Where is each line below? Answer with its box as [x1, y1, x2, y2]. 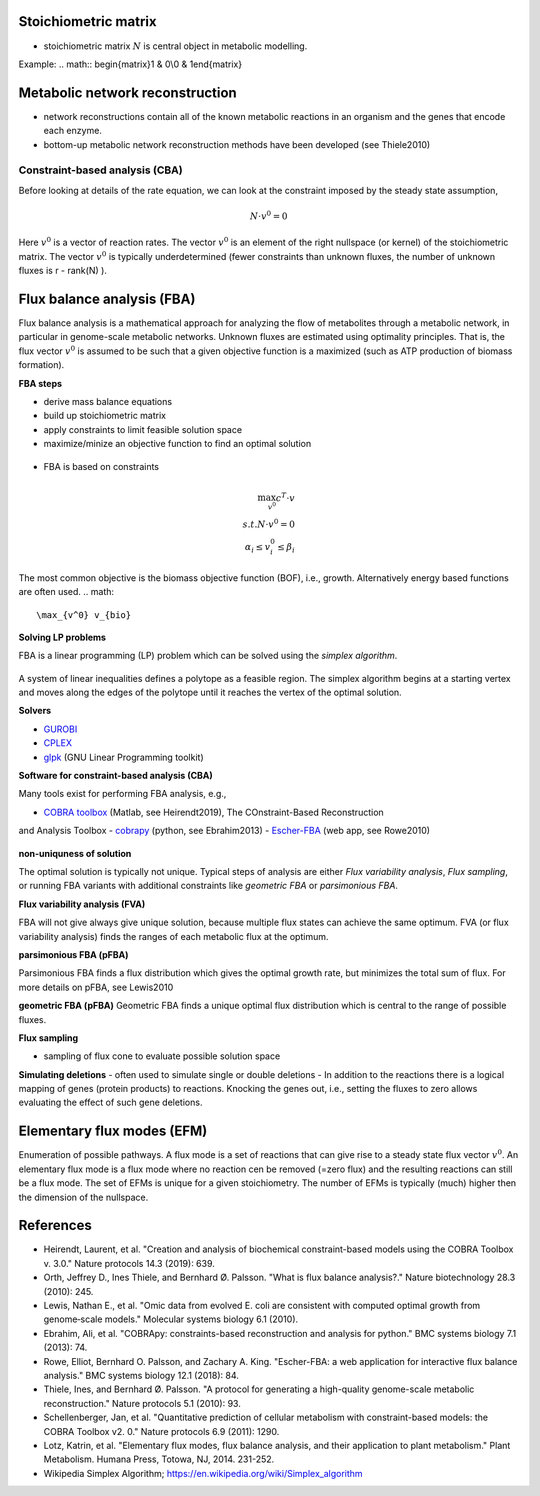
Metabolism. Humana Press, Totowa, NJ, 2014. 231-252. [43, 1453, 275, 1465]
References [18, 1217, 92, 1234]
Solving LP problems [18, 631, 107, 643]
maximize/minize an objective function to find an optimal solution [43, 438, 312, 450]
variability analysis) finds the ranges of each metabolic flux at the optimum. [18, 930, 329, 942]
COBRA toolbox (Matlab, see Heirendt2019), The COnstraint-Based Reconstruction [43, 806, 384, 818]
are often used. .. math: [18, 586, 115, 598]
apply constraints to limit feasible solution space [43, 423, 243, 435]
